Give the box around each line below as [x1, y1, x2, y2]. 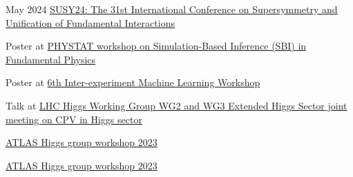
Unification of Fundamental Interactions [6, 15, 175, 30]
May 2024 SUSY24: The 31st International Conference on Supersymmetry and [6, 2, 338, 16]
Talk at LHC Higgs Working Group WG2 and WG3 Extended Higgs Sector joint [6, 98, 347, 112]
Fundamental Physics [6, 52, 96, 66]
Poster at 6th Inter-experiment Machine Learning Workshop [6, 75, 260, 90]
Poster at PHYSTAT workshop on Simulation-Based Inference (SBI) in [6, 39, 307, 53]
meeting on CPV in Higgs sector [6, 112, 142, 126]
